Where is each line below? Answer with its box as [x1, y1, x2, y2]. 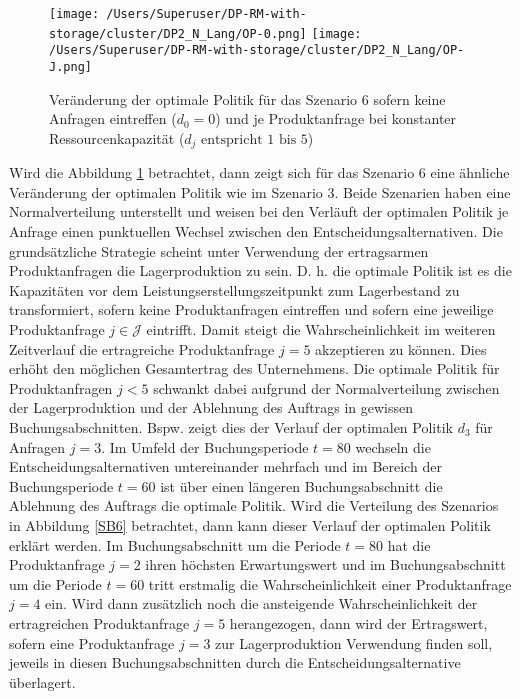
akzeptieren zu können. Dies [315, 338, 487, 359]
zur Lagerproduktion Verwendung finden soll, [215, 632, 493, 653]
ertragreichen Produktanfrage [9, 612, 190, 633]
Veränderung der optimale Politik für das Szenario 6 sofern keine [49, 88, 446, 109]
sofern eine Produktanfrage [9, 632, 175, 653]
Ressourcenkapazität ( [49, 127, 185, 148]
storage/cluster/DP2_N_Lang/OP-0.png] [49, 26, 307, 41]
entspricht [201, 132, 263, 147]
